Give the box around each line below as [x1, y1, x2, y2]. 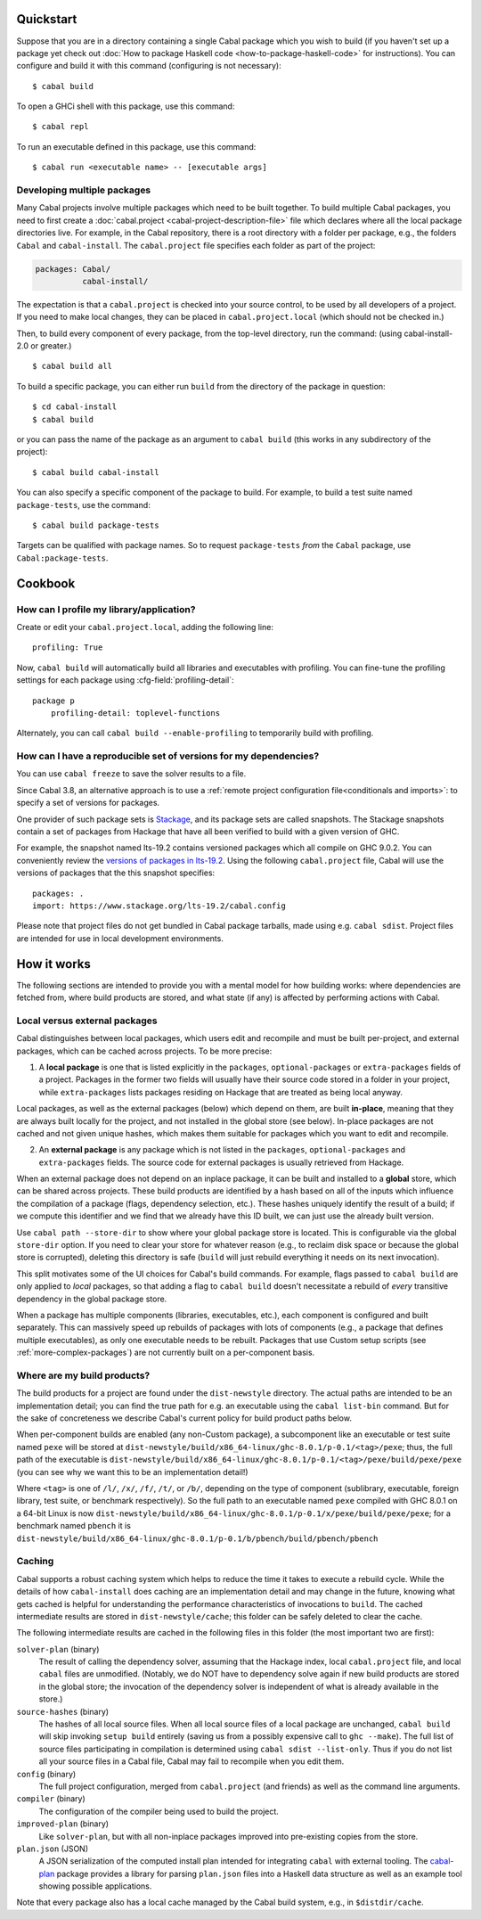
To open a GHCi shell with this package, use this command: [16, 101, 235, 111]
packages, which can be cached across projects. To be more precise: [16, 1046, 273, 1056]
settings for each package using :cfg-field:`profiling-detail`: [16, 675, 234, 685]
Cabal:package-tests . [16, 553, 109, 563]
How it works [16, 956, 91, 972]
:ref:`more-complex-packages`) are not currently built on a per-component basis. [16, 1347, 315, 1358]
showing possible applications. [38, 1881, 152, 1891]
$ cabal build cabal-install [32, 467, 159, 477]
